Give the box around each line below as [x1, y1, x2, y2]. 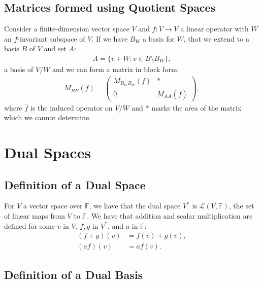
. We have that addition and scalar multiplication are [87, 210, 253, 221]
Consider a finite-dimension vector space [4, 23, 129, 34]
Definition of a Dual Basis [4, 266, 143, 282]
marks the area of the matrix [151, 102, 242, 113]
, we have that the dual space [89, 200, 181, 211]
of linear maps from [4, 210, 65, 221]
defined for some [4, 220, 55, 231]
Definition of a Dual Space [4, 176, 146, 192]
